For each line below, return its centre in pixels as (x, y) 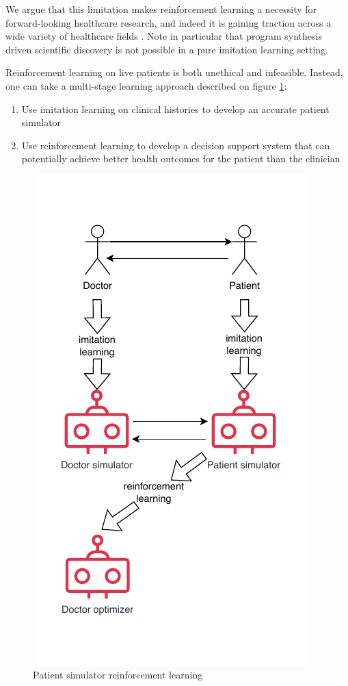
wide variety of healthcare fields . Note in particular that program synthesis (164, 36)
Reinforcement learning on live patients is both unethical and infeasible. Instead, (174, 72)
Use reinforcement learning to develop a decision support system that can (176, 145)
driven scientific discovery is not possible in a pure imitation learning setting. (167, 49)
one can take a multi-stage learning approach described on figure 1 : (146, 85)
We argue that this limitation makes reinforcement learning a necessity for (161, 9)
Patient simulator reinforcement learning (118, 674)
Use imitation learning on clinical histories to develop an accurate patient (175, 109)
